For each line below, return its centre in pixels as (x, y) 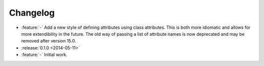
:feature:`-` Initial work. (44, 55)
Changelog (32, 13)
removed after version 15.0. (49, 41)
